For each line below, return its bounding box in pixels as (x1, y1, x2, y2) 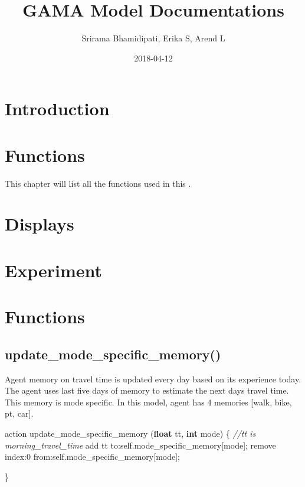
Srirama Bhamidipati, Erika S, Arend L (81, 32, 225, 44)
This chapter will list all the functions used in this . (5, 177, 191, 189)
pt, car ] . (5, 407, 34, 420)
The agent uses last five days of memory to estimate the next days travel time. (5, 384, 289, 397)
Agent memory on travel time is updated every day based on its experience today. (5, 372, 301, 385)
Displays (5, 212, 74, 236)
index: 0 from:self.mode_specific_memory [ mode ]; (5, 450, 181, 463)
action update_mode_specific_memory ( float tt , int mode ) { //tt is (5, 427, 256, 439)
